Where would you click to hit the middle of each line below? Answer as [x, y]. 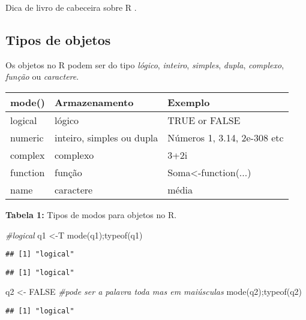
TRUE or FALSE [204, 120]
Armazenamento [94, 102]
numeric [27, 137]
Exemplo [189, 102]
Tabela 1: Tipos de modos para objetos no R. [91, 214]
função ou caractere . [42, 76]
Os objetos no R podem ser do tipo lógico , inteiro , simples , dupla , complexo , [145, 64]
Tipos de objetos [58, 39]
